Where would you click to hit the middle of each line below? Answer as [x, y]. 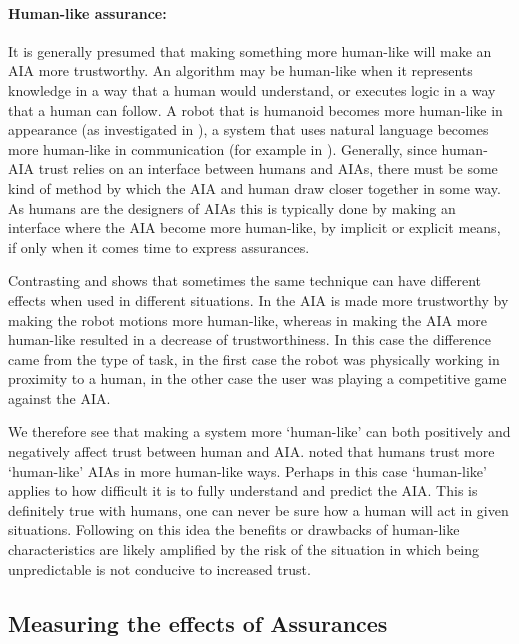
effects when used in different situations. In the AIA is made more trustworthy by [258, 299]
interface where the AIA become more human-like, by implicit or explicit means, [254, 227]
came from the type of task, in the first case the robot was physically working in [254, 358]
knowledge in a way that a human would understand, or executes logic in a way [252, 89]
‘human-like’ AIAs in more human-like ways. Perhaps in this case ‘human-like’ [247, 470]
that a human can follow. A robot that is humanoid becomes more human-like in [255, 109]
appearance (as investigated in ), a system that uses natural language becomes [248, 129]
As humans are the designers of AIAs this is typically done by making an [232, 207]
